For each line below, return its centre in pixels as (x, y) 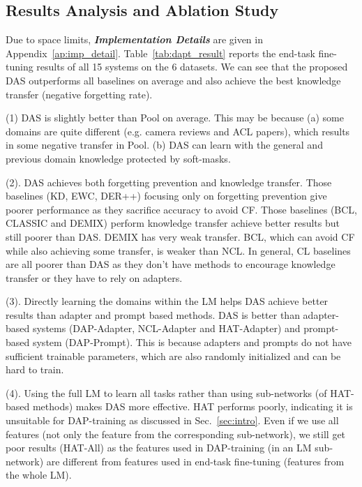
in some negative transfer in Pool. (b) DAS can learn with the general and (164, 145)
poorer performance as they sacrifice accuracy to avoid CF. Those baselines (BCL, (181, 209)
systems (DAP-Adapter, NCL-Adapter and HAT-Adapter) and (166, 328)
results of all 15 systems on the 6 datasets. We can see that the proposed (192, 67)
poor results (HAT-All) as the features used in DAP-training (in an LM (159, 448)
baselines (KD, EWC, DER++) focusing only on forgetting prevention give (166, 196)
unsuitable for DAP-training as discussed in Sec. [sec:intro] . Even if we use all (172, 420)
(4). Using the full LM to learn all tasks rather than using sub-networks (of (166, 392)
